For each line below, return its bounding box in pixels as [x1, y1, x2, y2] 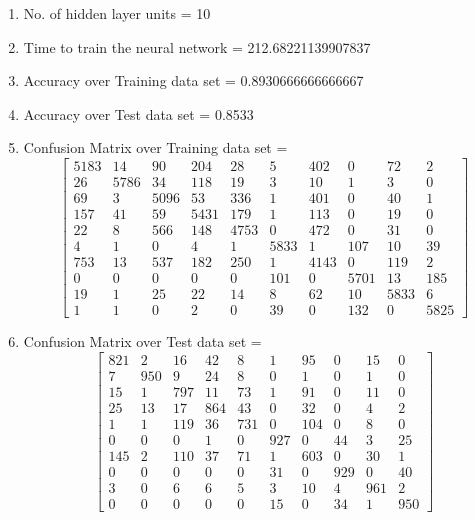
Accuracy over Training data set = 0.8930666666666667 [23, 70, 364, 91]
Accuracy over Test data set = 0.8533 [23, 103, 254, 124]
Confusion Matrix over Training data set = [23, 137, 288, 158]
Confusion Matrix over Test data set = [23, 331, 262, 352]
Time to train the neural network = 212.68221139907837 [23, 36, 371, 57]
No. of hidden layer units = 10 [23, 3, 211, 23]
